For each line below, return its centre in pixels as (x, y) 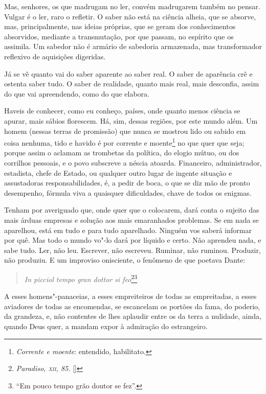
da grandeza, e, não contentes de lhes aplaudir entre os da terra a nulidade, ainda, (133, 316)
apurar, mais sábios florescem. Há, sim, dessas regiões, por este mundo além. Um (131, 120)
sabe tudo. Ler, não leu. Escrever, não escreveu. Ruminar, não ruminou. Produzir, (132, 250)
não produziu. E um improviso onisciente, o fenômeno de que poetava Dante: (125, 260)
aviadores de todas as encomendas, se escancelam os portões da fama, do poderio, (132, 306)
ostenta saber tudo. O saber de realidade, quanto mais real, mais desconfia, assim (132, 84)
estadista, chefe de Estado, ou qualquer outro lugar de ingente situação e (118, 172)
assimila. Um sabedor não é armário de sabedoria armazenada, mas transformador (133, 46)
